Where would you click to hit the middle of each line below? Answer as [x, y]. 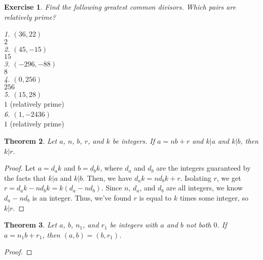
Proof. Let [20, 168]
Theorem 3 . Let [31, 225]
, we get [229, 177]
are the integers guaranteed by [203, 168]
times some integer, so [214, 197]
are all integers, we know [205, 188]
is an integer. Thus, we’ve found [82, 197]
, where [111, 168]
